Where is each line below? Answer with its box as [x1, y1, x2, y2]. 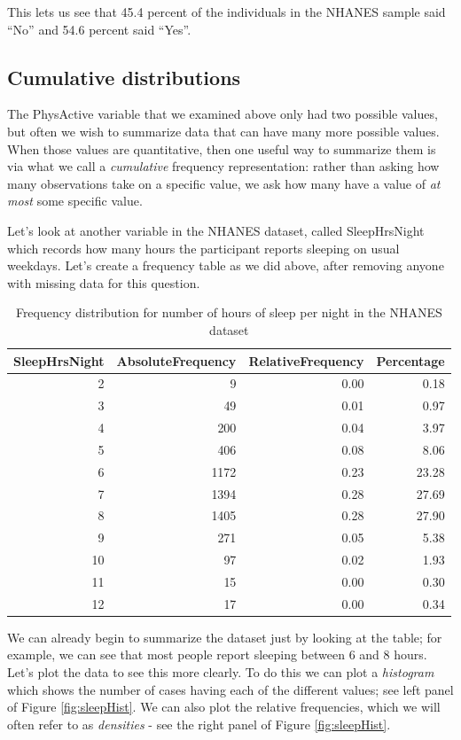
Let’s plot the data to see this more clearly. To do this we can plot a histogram [7, 663, 434, 682]
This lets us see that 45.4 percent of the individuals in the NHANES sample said [7, 3, 446, 20]
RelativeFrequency [248, 351, 364, 370]
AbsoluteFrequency [116, 351, 237, 370]
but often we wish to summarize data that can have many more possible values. [7, 121, 440, 140]
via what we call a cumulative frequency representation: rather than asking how [7, 157, 440, 175]
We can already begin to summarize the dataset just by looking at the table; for [7, 627, 442, 646]
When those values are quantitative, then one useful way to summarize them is [7, 139, 436, 158]
